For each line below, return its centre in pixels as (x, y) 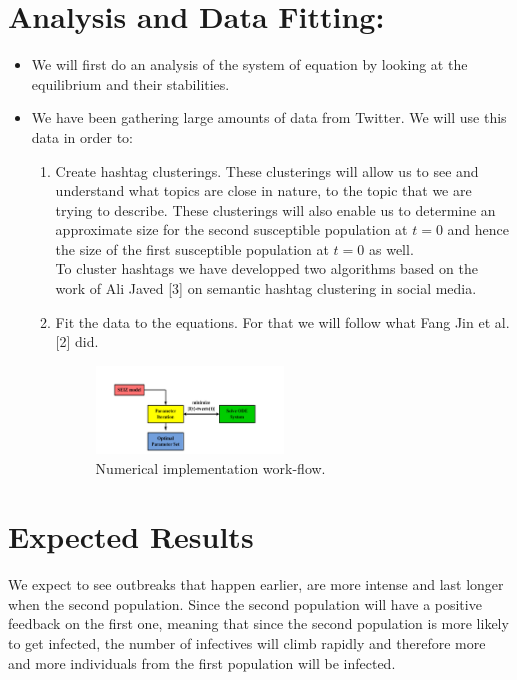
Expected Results (131, 536)
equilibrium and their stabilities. (130, 83)
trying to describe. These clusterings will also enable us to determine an (275, 209)
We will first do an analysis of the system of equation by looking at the (249, 64)
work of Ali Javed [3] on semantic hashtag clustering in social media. (266, 288)
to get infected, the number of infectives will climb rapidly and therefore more (247, 643)
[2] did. (77, 341)
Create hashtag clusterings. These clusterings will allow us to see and (267, 170)
